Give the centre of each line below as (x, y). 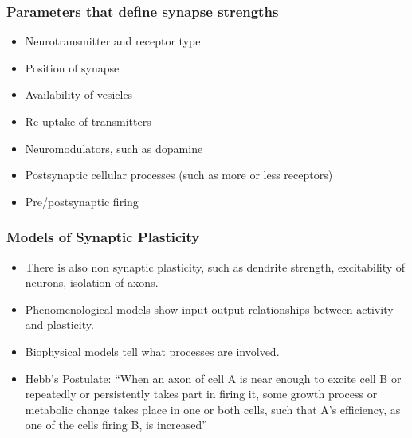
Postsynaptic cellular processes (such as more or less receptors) (179, 175)
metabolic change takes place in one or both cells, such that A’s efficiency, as (213, 409)
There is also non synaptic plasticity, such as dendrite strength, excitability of (215, 266)
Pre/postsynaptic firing (82, 201)
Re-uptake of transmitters (88, 121)
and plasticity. (59, 325)
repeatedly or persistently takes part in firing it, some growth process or (201, 394)
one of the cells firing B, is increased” (116, 425)
